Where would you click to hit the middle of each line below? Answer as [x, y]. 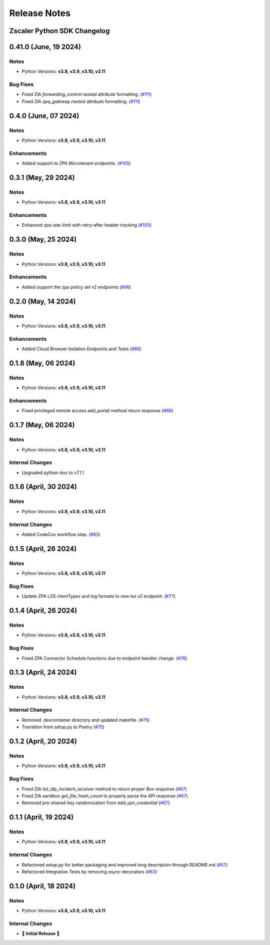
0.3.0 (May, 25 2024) [43, 240]
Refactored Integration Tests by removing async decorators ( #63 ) [89, 872]
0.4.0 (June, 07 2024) [44, 116]
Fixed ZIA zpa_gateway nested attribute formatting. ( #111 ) [81, 101]
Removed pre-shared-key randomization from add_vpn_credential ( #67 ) [96, 803]
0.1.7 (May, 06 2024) [42, 425]
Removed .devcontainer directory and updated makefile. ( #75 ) [86, 720]
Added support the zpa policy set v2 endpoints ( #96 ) [76, 287]
